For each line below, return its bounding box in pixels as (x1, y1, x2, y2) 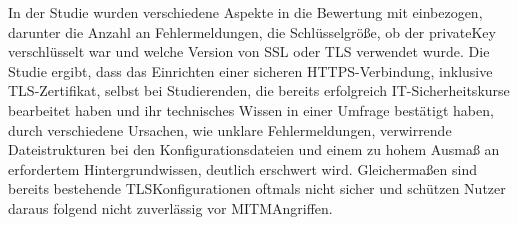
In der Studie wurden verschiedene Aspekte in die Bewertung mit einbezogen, (8, 2, 483, 22)
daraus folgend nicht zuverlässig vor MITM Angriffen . (8, 197, 333, 218)
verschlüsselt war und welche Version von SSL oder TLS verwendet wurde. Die (8, 41, 490, 62)
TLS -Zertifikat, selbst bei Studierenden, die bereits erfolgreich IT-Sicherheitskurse (8, 80, 510, 101)
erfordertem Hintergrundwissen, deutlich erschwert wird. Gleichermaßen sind (8, 158, 477, 179)
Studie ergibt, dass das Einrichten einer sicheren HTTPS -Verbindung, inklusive (8, 60, 493, 81)
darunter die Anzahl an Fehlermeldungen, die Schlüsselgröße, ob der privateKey (8, 21, 496, 42)
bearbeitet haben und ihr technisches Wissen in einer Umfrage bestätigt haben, (8, 99, 494, 120)
